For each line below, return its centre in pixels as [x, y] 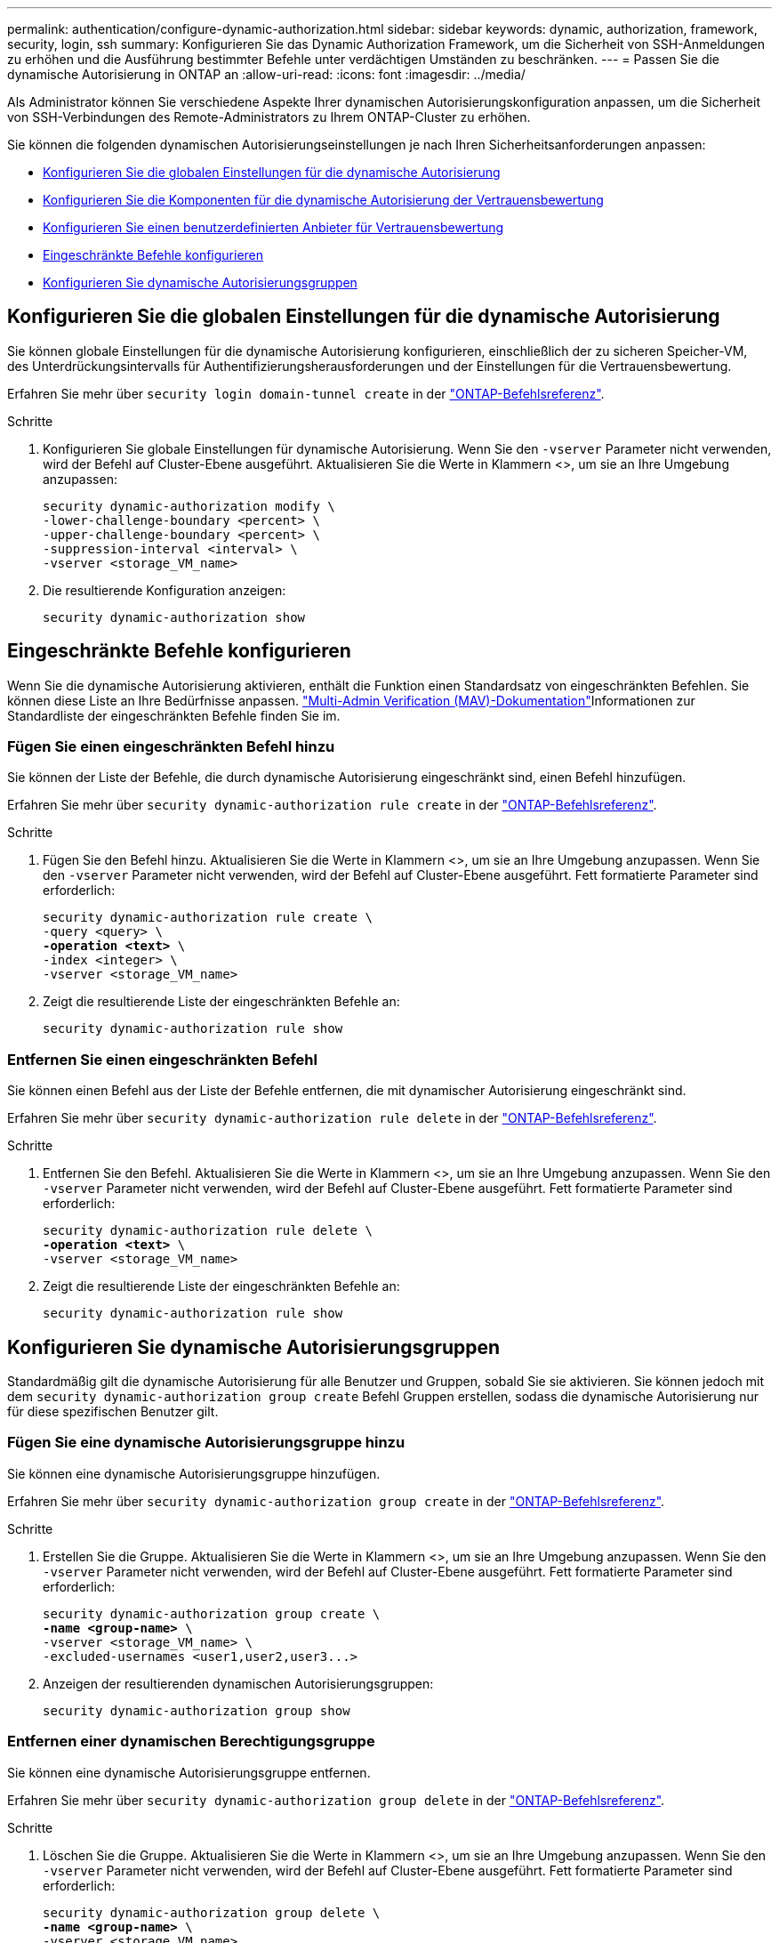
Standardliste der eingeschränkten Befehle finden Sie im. [174, 715]
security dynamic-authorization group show [197, 1710]
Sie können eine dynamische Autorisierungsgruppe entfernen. [189, 1772]
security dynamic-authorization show [174, 617]
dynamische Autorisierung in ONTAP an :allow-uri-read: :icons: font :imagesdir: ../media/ [266, 74]
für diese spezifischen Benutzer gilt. [113, 1412]
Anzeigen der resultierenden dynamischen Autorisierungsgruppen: [238, 1683]
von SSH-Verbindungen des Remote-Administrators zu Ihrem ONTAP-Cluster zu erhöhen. [269, 117]
